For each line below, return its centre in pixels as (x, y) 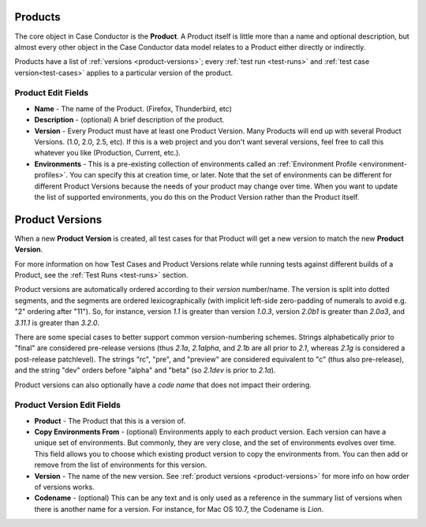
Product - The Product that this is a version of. (110, 420)
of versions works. (64, 487)
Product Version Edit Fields (68, 405)
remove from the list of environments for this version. (121, 465)
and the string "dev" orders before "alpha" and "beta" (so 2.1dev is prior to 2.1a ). (145, 370)
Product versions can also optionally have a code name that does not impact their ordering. (163, 385)
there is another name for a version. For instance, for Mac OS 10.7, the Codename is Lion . (179, 509)
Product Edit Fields (52, 93)
